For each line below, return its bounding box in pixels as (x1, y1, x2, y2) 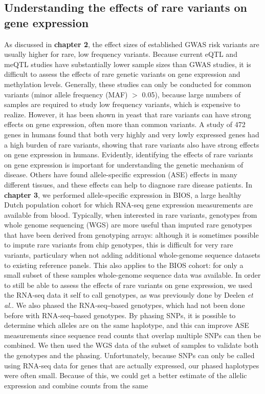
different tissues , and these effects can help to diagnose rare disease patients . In (4, 179, 252, 190)
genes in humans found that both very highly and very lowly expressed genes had (4, 129, 259, 139)
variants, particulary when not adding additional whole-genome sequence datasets (4, 250, 260, 260)
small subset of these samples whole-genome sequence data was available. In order (4, 269, 261, 280)
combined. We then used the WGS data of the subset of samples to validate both (4, 340, 259, 350)
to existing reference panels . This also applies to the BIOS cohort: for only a (4, 259, 244, 270)
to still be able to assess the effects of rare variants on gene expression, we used (4, 279, 252, 290)
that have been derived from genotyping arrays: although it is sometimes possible (4, 229, 259, 240)
